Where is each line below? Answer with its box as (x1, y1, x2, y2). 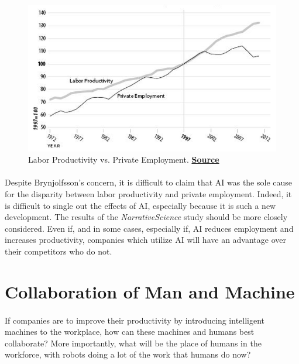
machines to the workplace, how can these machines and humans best (5, 325, 255, 338)
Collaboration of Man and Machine (5, 279, 295, 303)
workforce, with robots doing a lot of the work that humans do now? (5, 348, 251, 360)
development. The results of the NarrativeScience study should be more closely (5, 211, 288, 223)
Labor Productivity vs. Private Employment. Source (28, 153, 219, 166)
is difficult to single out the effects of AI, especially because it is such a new (5, 199, 276, 211)
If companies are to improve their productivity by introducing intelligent (5, 314, 265, 326)
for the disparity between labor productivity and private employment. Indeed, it (5, 188, 292, 200)
